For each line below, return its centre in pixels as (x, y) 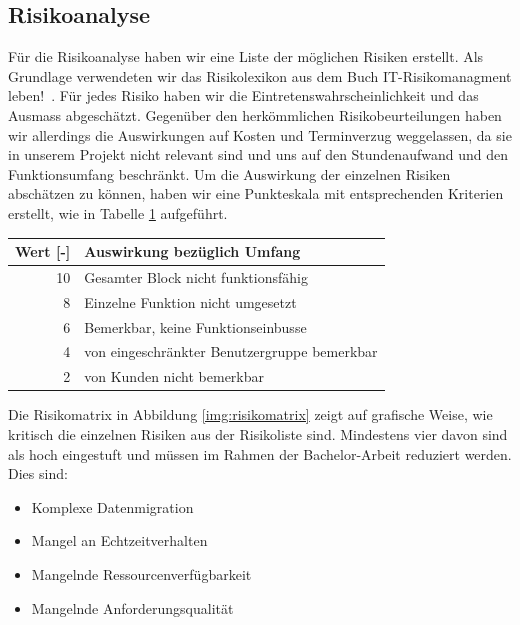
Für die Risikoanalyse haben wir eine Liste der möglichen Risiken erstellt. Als (246, 56)
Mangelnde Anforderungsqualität (132, 607)
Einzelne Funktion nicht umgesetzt (190, 301)
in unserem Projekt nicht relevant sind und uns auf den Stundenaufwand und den (258, 154)
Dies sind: (38, 473)
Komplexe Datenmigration (112, 506)
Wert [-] (43, 251)
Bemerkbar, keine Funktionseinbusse (195, 326)
